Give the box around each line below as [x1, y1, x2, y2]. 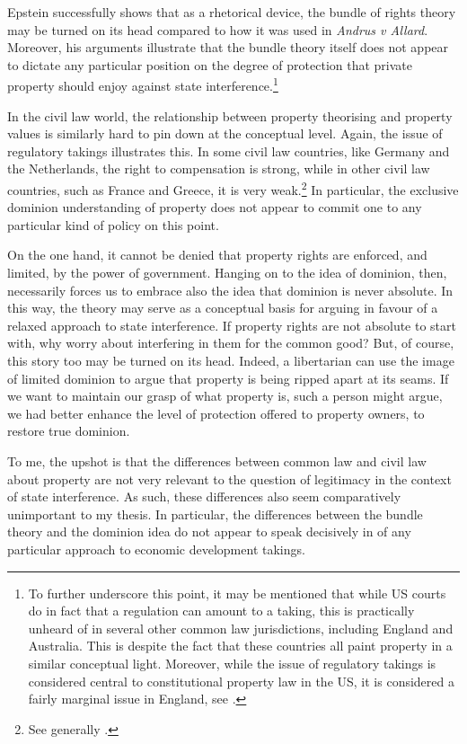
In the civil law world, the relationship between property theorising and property [7, 106, 453, 125]
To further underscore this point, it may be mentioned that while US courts [28, 583, 446, 602]
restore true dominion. [7, 421, 130, 440]
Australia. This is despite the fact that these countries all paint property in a [28, 636, 453, 655]
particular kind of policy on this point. [7, 215, 219, 234]
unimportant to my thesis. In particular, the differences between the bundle [7, 504, 423, 523]
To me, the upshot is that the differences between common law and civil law [7, 451, 427, 470]
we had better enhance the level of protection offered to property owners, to [7, 403, 425, 422]
